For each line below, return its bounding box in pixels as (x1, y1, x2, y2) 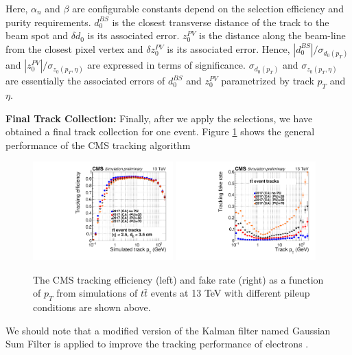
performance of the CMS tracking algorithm (5, 137, 191, 152)
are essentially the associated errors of (5, 73, 165, 88)
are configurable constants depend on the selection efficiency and (72, 1, 344, 15)
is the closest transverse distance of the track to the (112, 14, 329, 29)
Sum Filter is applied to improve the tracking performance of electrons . (5, 336, 309, 351)
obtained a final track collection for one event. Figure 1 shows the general (5, 124, 315, 139)
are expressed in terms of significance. (87, 57, 246, 71)
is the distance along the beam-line (199, 28, 346, 43)
